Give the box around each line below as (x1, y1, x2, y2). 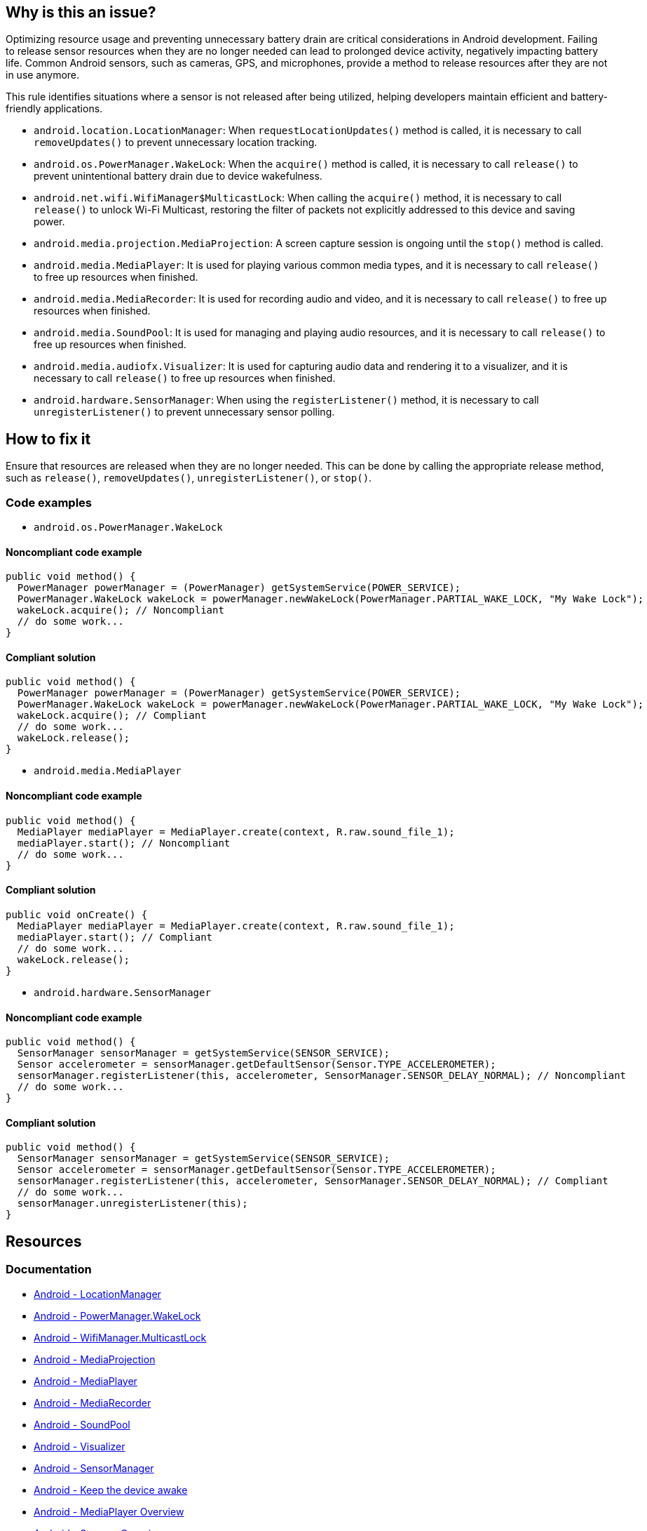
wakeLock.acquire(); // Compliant (17, 710, 207, 722)
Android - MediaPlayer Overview (34, 1505, 184, 1518)
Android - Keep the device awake (34, 1483, 188, 1496)
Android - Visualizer (34, 1440, 125, 1452)
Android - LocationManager (34, 1287, 161, 1300)
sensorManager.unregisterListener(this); (17, 1198, 248, 1209)
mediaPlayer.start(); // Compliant (17, 931, 213, 943)
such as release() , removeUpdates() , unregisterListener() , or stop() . (6, 472, 372, 484)
